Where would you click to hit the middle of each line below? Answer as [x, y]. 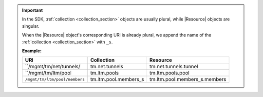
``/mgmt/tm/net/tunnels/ [53, 67]
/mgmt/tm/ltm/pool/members [55, 79]
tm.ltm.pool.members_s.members [188, 79]
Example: [32, 51]
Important [33, 10]
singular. [31, 26]
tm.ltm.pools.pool [169, 73]
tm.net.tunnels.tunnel [174, 67]
